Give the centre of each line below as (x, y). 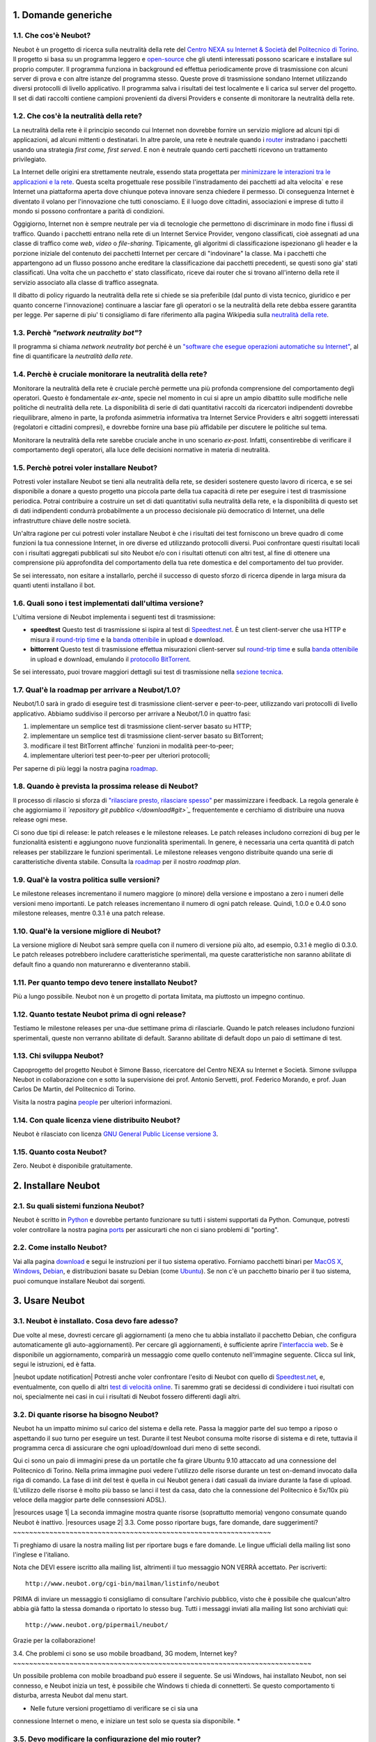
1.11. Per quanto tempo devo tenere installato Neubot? (105, 982)
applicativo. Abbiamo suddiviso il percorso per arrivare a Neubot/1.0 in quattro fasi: (132, 714)
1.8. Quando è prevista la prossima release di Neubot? (105, 786)
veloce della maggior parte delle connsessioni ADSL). (89, 1500)
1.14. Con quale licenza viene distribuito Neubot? (97, 1120)
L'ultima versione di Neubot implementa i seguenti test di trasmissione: (114, 617)
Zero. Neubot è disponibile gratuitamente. (73, 1166)
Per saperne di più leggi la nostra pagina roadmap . (85, 768)
